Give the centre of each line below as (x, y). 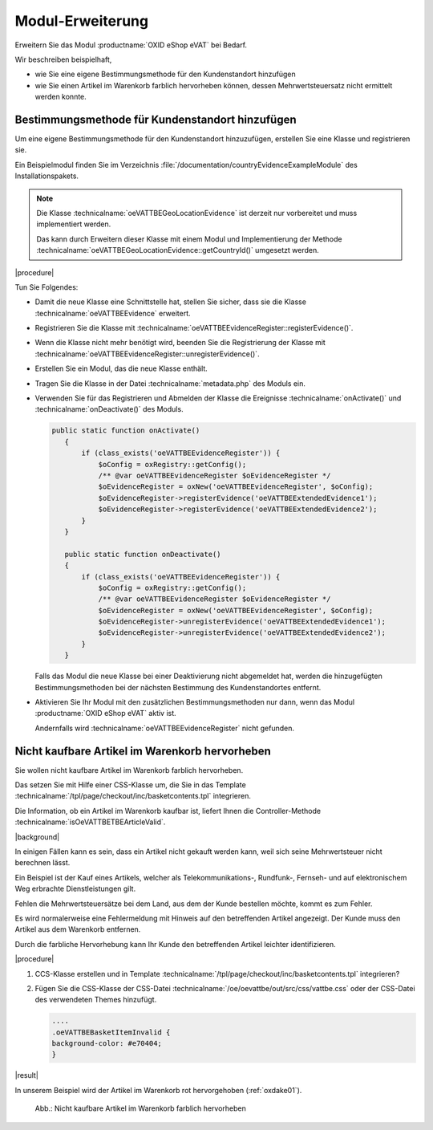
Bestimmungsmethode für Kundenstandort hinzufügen (156, 119)
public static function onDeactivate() (143, 554)
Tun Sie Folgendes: (47, 287)
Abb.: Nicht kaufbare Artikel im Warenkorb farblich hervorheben (140, 1108)
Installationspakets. (47, 176)
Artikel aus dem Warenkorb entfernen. (78, 929)
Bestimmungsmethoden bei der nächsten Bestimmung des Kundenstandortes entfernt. (178, 687)
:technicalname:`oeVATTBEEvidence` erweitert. (113, 313)
